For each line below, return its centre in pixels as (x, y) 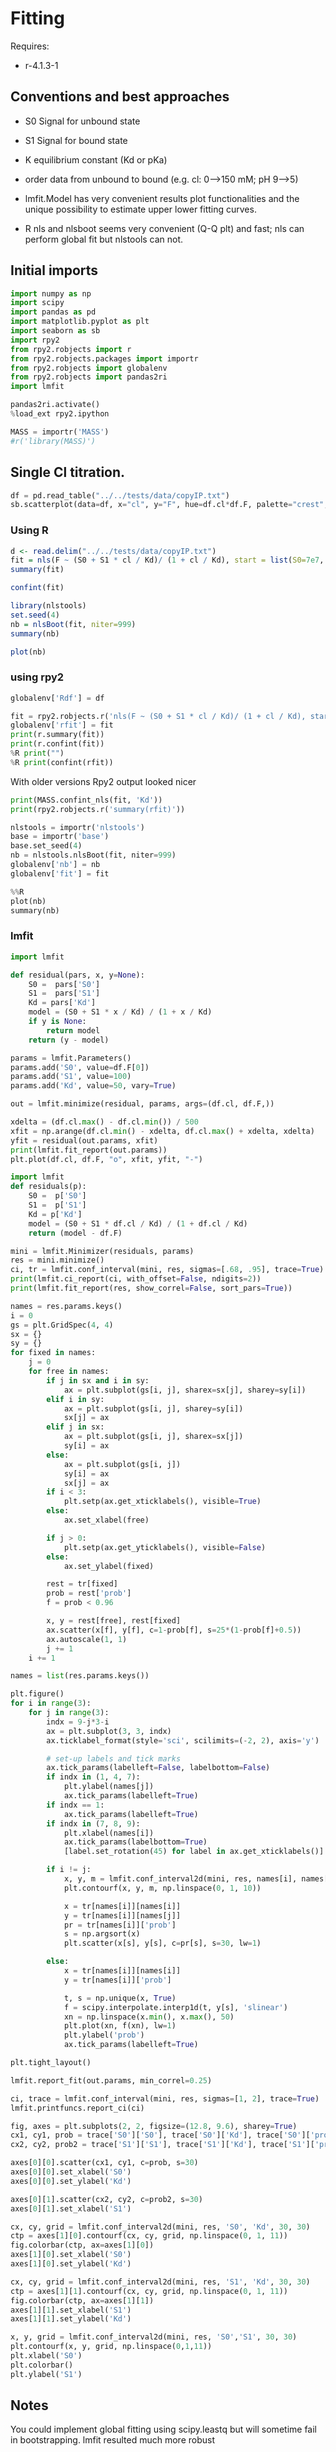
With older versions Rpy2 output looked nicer (103, 781)
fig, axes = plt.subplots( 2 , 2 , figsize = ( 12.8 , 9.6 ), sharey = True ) (154, 2126)
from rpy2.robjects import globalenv (89, 368)
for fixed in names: (53, 1353)
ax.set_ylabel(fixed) (109, 1566)
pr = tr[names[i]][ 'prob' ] (120, 1925)
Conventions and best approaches (120, 97)
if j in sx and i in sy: (98, 1380)
